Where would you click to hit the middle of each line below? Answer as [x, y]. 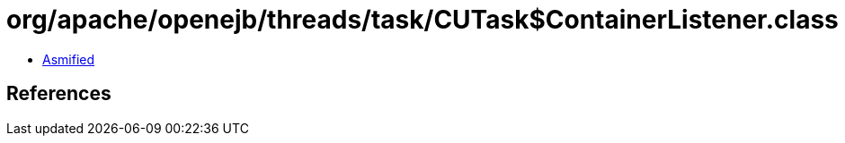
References [59, 94]
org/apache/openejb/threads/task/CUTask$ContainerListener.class [422, 20]
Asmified [69, 59]
